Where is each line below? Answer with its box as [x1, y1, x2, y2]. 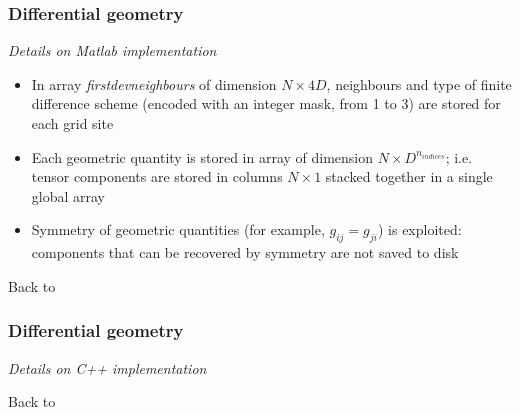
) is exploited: [377, 219, 462, 240]
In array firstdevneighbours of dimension [31, 73, 277, 94]
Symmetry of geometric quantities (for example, [31, 219, 325, 240]
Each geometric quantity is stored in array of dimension [31, 146, 374, 167]
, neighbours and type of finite [326, 73, 512, 94]
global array [31, 185, 106, 206]
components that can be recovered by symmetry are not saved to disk [31, 242, 459, 263]
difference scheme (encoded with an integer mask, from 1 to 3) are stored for [31, 93, 501, 114]
